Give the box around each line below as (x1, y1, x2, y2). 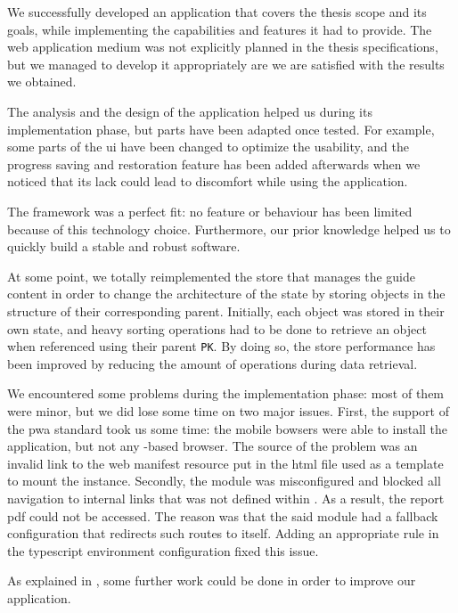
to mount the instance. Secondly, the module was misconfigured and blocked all (7, 471, 441, 490)
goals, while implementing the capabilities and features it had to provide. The (7, 20, 432, 38)
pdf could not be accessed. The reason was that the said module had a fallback (7, 506, 438, 525)
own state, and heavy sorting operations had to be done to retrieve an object (7, 319, 427, 338)
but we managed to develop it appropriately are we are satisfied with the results (7, 54, 445, 73)
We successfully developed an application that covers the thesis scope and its (7, 3, 427, 20)
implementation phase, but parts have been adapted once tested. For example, (7, 119, 435, 138)
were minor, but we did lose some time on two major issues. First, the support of (7, 401, 449, 420)
